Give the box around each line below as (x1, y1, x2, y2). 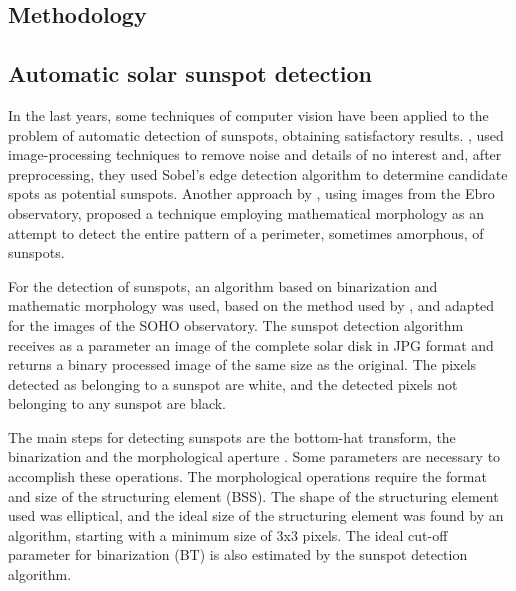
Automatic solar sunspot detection (8, 58, 372, 89)
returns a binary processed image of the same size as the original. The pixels (8, 354, 477, 375)
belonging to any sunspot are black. (8, 393, 226, 414)
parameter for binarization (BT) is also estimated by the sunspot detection (8, 544, 468, 565)
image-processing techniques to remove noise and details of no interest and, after (8, 144, 502, 165)
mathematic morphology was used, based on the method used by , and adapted (8, 295, 495, 316)
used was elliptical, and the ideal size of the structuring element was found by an (8, 505, 504, 526)
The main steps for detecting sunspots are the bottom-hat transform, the (8, 426, 456, 447)
